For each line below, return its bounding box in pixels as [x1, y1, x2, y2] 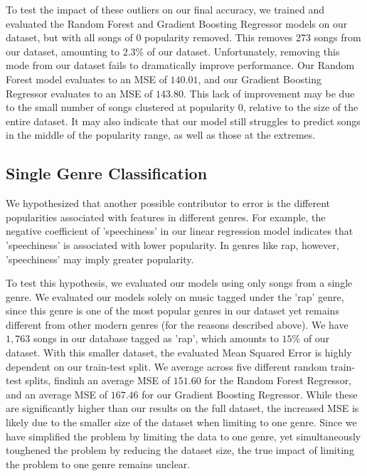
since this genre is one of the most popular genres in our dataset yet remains [6, 303, 339, 318]
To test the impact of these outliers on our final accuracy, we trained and [6, 2, 324, 16]
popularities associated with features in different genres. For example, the [6, 209, 326, 224]
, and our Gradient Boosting [198, 71, 322, 86]
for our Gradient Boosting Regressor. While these [142, 386, 358, 401]
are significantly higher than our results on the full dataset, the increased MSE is [6, 401, 359, 416]
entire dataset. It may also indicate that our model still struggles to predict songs [6, 113, 361, 128]
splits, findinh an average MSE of [25, 373, 171, 388]
